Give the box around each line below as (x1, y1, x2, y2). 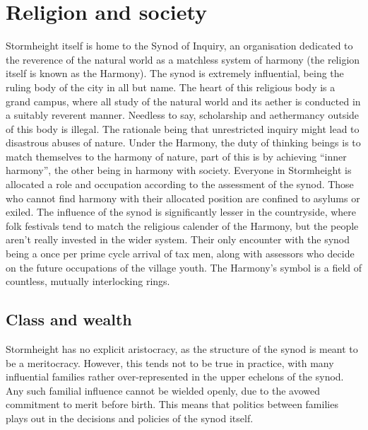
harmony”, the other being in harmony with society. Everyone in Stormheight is (6, 163, 352, 178)
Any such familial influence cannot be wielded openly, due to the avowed (6, 383, 320, 397)
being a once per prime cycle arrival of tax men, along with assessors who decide (6, 246, 355, 261)
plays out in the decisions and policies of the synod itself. (6, 410, 254, 425)
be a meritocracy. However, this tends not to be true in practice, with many (6, 355, 334, 370)
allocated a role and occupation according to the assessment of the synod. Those (6, 177, 354, 192)
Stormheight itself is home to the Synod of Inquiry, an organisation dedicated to (6, 38, 353, 53)
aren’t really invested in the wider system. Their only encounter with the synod (6, 232, 350, 247)
